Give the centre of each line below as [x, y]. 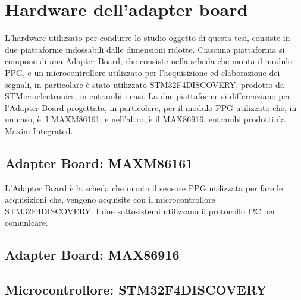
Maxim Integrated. [39, 130]
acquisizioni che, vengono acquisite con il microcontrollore [110, 199]
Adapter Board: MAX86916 [92, 255]
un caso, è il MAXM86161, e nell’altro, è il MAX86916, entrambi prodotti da [145, 119]
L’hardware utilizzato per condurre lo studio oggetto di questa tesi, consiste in [148, 38]
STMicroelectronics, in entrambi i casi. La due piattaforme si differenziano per [148, 96]
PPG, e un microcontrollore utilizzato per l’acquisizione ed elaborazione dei [142, 72]
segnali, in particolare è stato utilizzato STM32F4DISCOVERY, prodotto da [145, 84]
